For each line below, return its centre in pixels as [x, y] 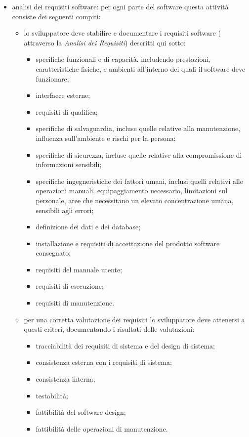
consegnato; [53, 253]
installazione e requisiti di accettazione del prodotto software [128, 243]
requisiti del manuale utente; [79, 269]
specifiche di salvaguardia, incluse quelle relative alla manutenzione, [138, 128]
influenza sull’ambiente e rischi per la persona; [106, 138]
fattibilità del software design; [81, 412]
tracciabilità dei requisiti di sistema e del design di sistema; [125, 345]
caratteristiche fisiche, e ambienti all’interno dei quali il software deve [141, 68]
